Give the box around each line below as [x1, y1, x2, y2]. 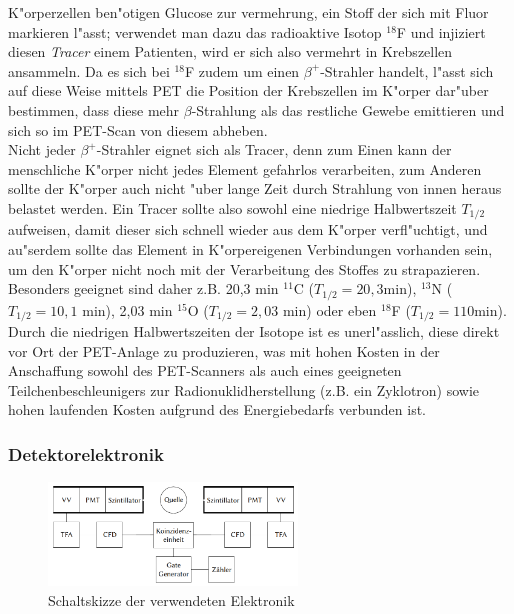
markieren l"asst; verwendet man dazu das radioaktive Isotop [8, 21, 382, 42]
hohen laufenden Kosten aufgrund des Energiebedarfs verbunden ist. [8, 399, 427, 420]
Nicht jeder [8, 139, 76, 160]
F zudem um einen [185, 60, 300, 81]
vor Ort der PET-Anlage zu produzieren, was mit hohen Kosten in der [8, 340, 440, 361]
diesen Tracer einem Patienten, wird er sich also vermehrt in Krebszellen [8, 41, 453, 62]
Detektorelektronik [8, 441, 164, 466]
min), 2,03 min [82, 299, 173, 320]
